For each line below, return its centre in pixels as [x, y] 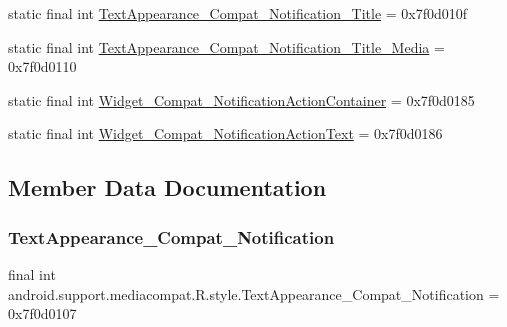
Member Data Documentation [167, 187]
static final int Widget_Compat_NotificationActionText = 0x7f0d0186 [225, 133]
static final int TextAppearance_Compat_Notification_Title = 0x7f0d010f [238, 13]
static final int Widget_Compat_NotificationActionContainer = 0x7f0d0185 [241, 99]
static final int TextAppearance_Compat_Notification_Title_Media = [226, 46]
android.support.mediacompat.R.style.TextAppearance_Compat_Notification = [254, 293]
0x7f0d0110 [42, 66]
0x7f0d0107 [42, 313]
